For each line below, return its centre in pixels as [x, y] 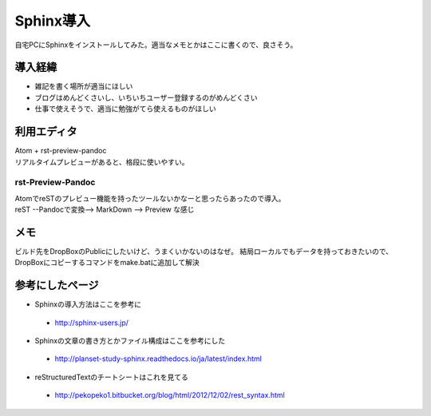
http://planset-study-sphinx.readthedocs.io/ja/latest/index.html [158, 359]
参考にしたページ [57, 285]
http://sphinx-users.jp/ [92, 323]
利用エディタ [46, 132]
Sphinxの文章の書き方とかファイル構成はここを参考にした [130, 341]
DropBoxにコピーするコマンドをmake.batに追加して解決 [107, 263]
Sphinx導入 [53, 21]
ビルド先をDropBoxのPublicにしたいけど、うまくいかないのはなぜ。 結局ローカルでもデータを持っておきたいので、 [204, 251]
